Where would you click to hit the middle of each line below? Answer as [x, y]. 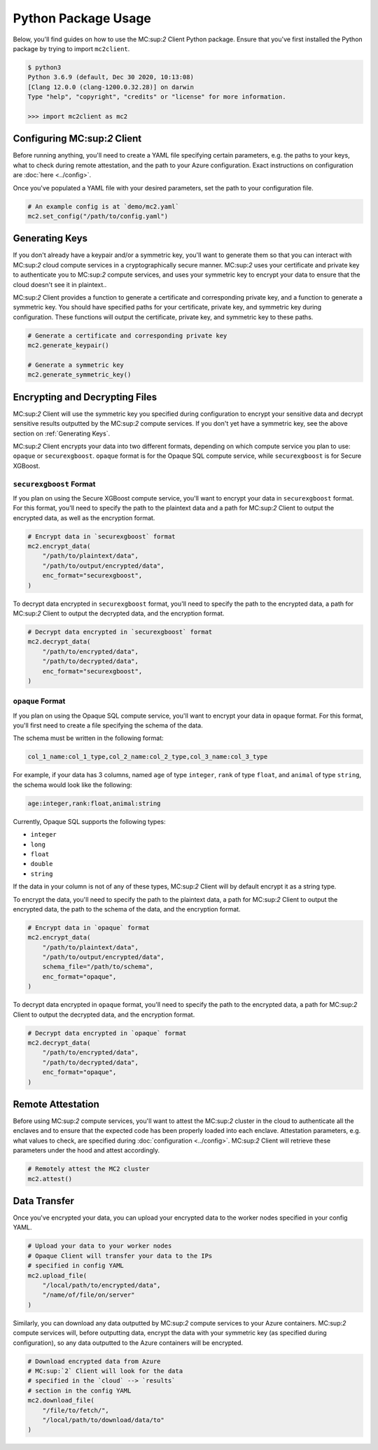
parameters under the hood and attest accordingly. [86, 1150]
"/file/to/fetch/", [76, 1410]
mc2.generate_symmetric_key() [79, 375]
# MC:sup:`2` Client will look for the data [105, 1371]
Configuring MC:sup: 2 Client [77, 139]
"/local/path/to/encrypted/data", [101, 1285]
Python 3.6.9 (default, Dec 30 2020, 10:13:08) [111, 77]
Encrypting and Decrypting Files [85, 397]
